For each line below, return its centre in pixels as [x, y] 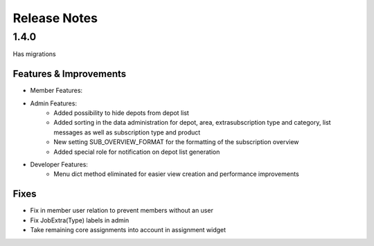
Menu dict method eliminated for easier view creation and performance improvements [176, 174]
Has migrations [34, 54]
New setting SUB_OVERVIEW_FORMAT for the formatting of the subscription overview [176, 142]
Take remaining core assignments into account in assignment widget [128, 230]
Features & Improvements [70, 74]
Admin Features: [54, 103]
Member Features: [56, 91]
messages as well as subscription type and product [127, 132]
